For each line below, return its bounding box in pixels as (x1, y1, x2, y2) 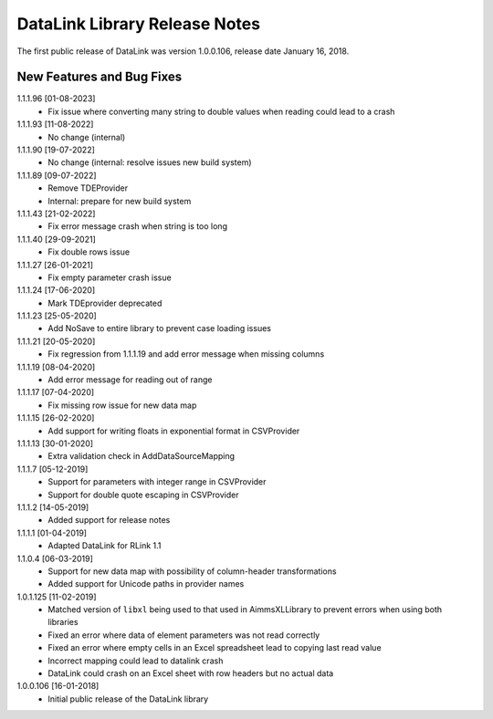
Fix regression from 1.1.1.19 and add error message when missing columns (47, 349, 325, 359)
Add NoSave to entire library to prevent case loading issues (47, 323, 271, 334)
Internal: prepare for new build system (47, 195, 192, 206)
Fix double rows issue (47, 246, 131, 257)
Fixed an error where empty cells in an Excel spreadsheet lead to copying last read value (47, 642, 383, 653)
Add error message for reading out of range (47, 374, 213, 385)
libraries (47, 617, 79, 628)
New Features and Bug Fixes (16, 69, 183, 85)
